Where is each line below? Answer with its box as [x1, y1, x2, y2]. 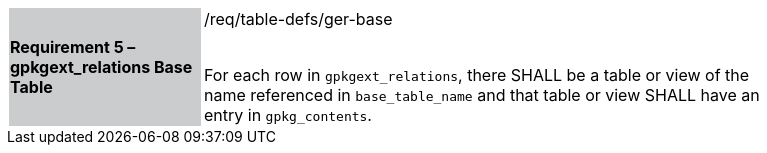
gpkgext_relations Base [10, 57, 193, 77]
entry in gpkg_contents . [204, 105, 372, 125]
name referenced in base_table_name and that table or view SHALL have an [204, 85, 760, 105]
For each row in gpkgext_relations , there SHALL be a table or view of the [204, 65, 750, 85]
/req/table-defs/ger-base [204, 9, 393, 29]
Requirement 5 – [10, 37, 136, 57]
